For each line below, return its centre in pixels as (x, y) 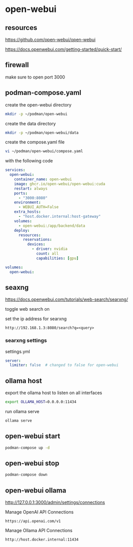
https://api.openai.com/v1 (33, 521)
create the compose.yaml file (35, 142)
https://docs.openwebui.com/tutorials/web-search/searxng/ (66, 299)
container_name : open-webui (43, 179)
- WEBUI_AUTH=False (38, 207)
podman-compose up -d (28, 448)
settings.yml (18, 351)
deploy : (22, 230)
